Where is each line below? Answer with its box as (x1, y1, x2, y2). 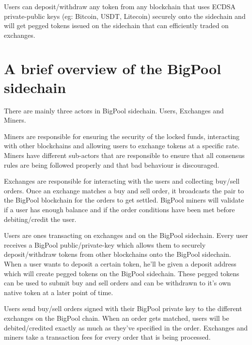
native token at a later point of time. (4, 287, 113, 297)
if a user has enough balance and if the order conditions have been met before (4, 204, 235, 215)
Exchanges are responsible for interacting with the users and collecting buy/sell (4, 176, 240, 186)
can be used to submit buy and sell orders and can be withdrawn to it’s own (4, 278, 231, 288)
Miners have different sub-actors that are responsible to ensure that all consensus (4, 150, 245, 160)
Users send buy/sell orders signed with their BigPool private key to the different (4, 303, 242, 314)
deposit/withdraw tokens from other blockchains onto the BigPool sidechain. (4, 249, 231, 259)
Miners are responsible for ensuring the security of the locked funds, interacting (4, 131, 240, 141)
